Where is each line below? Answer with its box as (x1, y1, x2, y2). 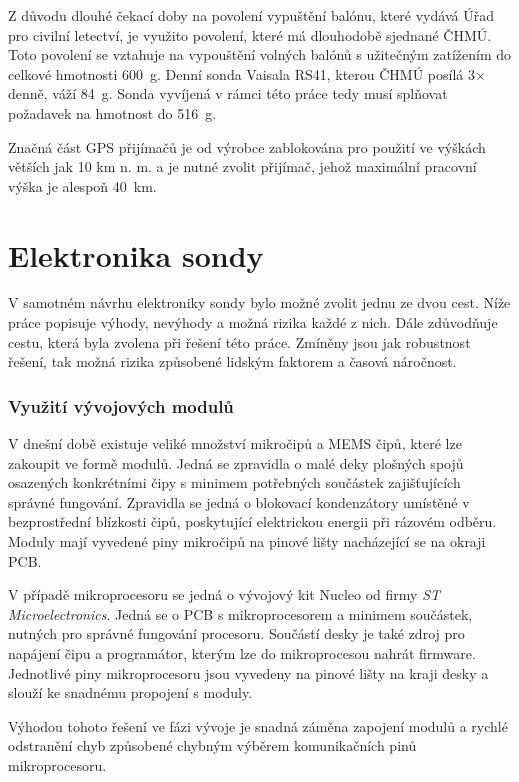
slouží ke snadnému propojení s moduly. (8, 682, 253, 703)
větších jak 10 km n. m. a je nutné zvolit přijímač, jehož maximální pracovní (8, 156, 477, 177)
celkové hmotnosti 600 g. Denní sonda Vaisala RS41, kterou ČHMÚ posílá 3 (8, 63, 476, 84)
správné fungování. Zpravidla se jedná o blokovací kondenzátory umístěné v (8, 491, 470, 512)
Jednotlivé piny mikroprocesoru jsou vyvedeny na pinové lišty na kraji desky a (8, 662, 489, 683)
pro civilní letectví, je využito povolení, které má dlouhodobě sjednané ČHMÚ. (8, 24, 492, 45)
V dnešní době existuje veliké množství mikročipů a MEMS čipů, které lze (8, 433, 462, 454)
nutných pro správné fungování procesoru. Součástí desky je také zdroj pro (8, 623, 465, 644)
